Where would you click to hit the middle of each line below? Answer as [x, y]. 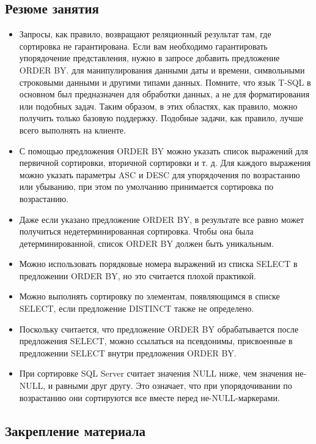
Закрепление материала [75, 430]
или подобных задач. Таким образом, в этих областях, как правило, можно [158, 106]
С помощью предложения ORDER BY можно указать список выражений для [164, 150]
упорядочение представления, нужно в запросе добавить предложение [149, 58]
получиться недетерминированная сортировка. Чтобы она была [136, 231]
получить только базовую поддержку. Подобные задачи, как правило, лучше [161, 118]
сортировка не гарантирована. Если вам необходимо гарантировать [143, 46]
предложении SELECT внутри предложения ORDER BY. [128, 352]
